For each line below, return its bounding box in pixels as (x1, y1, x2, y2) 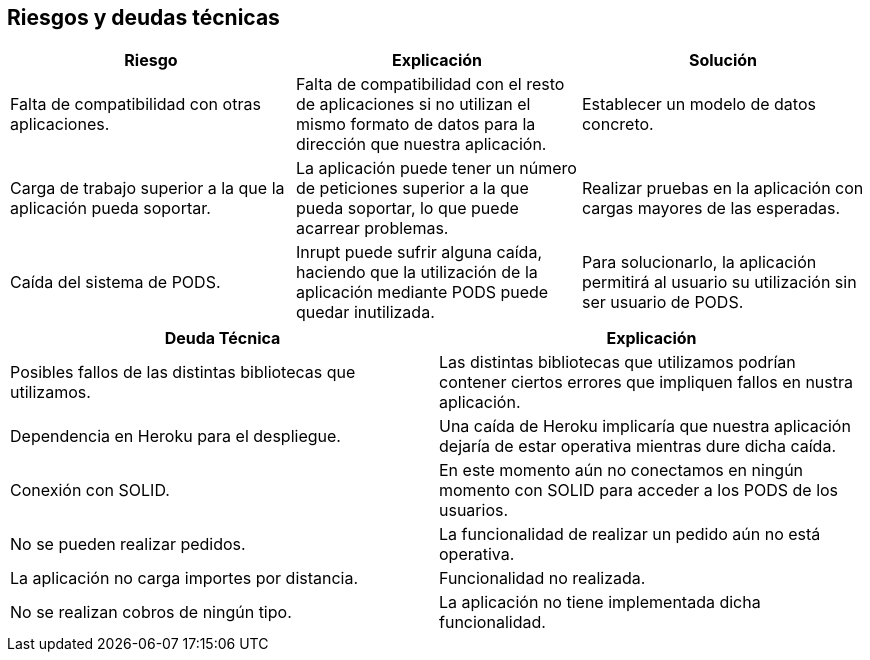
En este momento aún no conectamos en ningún (439, 460, 804, 481)
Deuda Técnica (164, 328, 281, 349)
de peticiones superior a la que (295, 178, 529, 199)
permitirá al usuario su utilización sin (581, 272, 857, 293)
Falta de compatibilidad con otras (10, 94, 261, 115)
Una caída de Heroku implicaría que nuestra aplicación (439, 416, 851, 437)
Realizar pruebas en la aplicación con (581, 178, 864, 199)
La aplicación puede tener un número (295, 158, 577, 179)
